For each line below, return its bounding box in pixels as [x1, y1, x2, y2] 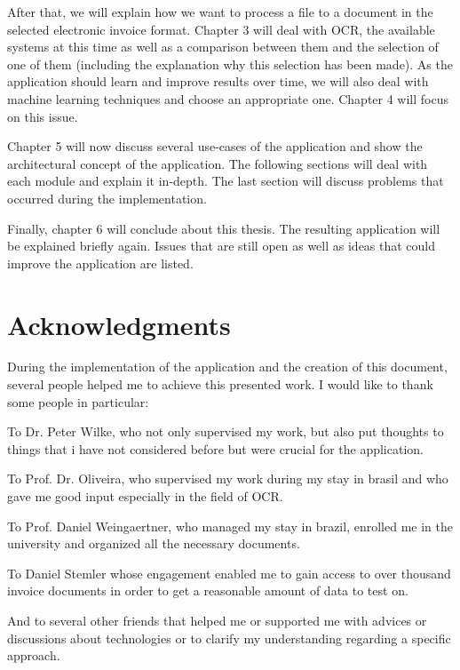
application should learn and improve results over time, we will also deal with [7, 72, 429, 91]
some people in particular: [7, 392, 149, 411]
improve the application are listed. [7, 253, 194, 272]
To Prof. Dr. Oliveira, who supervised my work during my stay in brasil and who [7, 469, 448, 488]
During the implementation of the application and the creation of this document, [7, 357, 448, 376]
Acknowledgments [7, 306, 231, 342]
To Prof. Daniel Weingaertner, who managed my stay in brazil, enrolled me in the [7, 516, 453, 535]
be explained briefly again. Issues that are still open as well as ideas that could [7, 236, 436, 255]
